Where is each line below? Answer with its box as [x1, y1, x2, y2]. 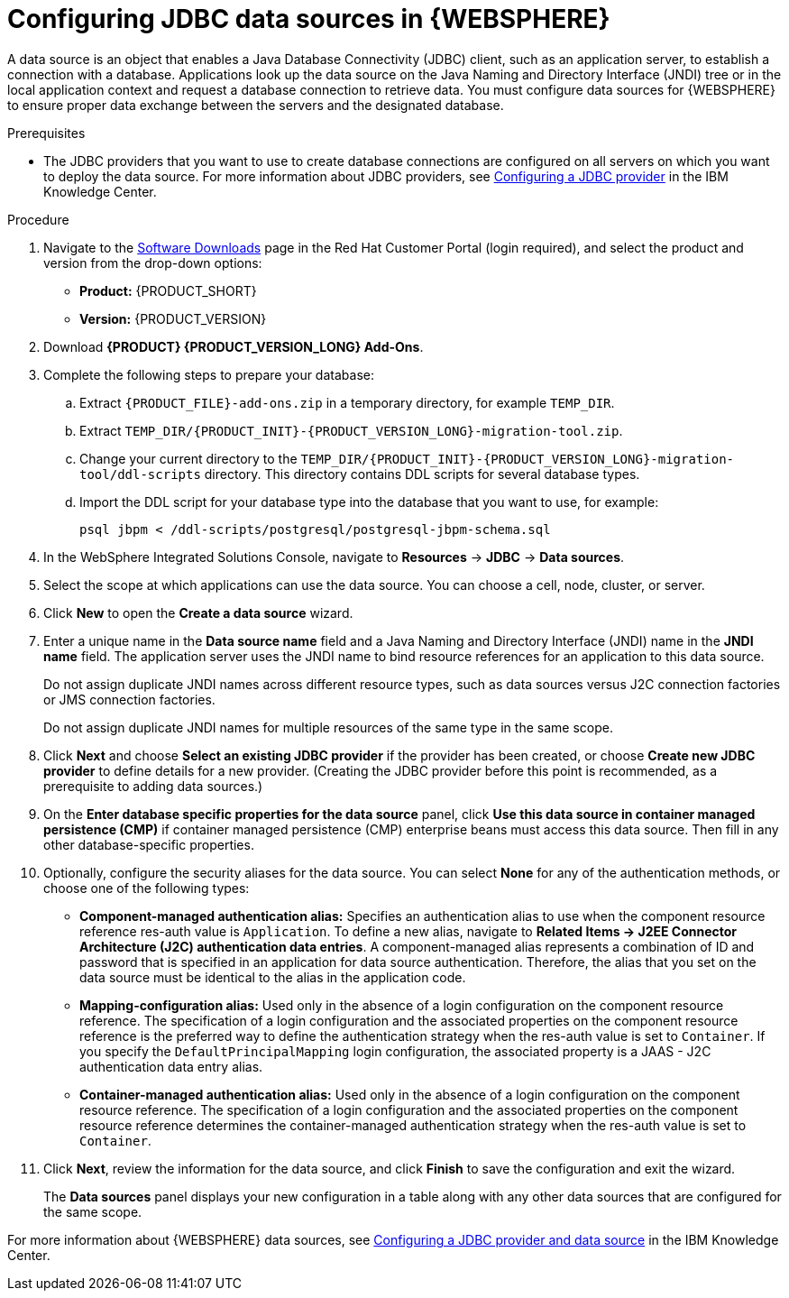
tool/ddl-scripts [79, 466, 201, 482]
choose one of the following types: [43, 879, 250, 896]
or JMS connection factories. [43, 691, 216, 707]
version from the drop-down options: [43, 254, 262, 271]
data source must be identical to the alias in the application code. [79, 969, 466, 985]
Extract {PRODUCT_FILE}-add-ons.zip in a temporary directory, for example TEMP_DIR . [79, 394, 615, 410]
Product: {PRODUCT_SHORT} [79, 282, 257, 299]
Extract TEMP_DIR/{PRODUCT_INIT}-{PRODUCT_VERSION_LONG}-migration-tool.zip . [79, 422, 623, 438]
